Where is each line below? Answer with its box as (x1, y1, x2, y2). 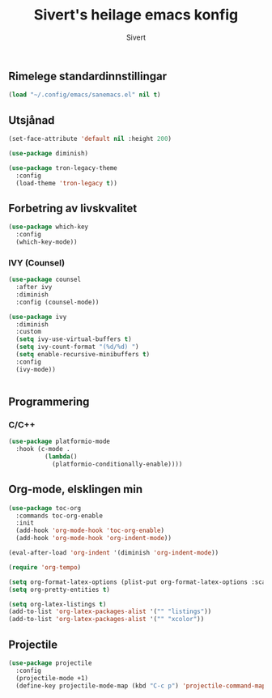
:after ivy (15, 283, 53, 292)
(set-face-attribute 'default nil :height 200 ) (8, 135, 172, 143)
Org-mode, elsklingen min (8, 483, 143, 496)
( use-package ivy (8, 313, 67, 321)
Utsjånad (8, 113, 55, 127)
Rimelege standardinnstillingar (8, 69, 168, 83)
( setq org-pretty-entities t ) (8, 585, 111, 594)
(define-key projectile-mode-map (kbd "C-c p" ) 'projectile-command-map (15, 682, 266, 690)
